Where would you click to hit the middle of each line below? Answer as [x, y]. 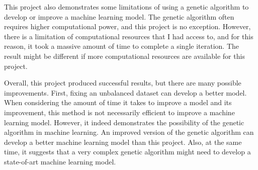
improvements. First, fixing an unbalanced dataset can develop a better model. [125, 92]
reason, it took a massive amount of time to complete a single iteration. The [121, 46]
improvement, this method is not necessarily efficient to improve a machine [119, 112]
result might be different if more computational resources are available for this [124, 56]
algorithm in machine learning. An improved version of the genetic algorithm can [129, 132]
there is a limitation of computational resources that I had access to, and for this [129, 36]
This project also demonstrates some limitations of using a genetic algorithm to [126, 7]
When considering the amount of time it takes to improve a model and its [118, 102]
